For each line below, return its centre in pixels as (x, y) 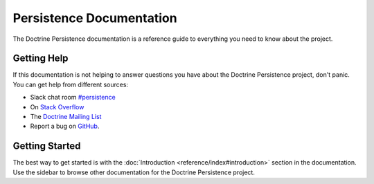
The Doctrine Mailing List (66, 117)
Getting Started (47, 146)
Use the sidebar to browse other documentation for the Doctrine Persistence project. (134, 172)
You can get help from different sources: (70, 84)
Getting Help (41, 58)
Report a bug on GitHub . (65, 126)
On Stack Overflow (57, 107)
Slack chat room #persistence (73, 98)
